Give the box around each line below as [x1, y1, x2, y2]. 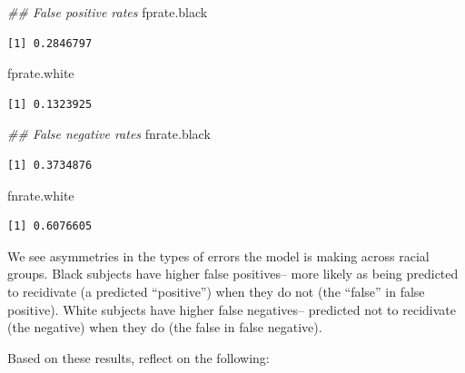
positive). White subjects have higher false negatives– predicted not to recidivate [7, 299, 456, 319]
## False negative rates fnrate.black [7, 124, 211, 143]
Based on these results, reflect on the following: [7, 348, 270, 367]
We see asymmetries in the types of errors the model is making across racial [7, 246, 430, 265]
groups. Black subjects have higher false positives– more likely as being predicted [7, 264, 459, 283]
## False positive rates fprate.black [7, 3, 208, 21]
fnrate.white [7, 185, 74, 204]
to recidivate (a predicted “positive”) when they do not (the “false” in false [7, 281, 425, 300]
